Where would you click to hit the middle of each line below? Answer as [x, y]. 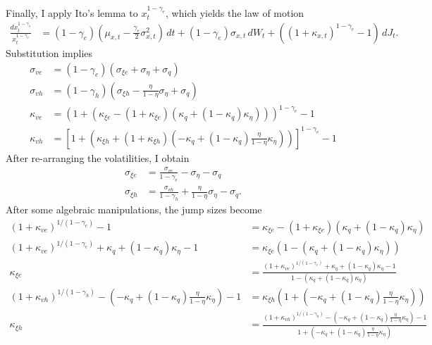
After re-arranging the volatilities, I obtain [98, 157]
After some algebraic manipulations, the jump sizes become [134, 209]
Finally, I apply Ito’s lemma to [72, 12]
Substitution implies [49, 52]
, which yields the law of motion [235, 12]
